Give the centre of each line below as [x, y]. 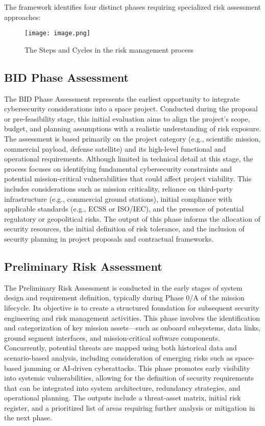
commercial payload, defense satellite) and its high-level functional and [115, 148]
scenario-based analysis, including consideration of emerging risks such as [119, 357]
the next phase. [28, 418]
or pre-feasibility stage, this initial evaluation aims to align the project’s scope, [127, 118]
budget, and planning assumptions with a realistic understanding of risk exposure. [133, 128]
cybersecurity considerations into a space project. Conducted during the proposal [131, 109]
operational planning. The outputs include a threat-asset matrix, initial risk [123, 398]
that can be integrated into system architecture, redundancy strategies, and [122, 387]
